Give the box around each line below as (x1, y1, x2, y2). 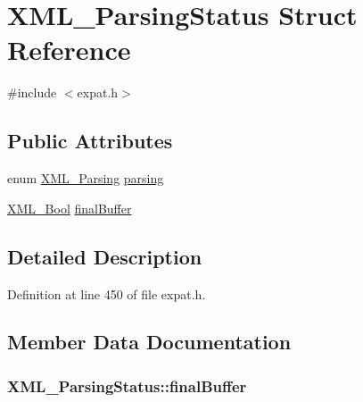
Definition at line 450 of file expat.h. (7, 284, 206, 303)
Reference (7, 31, 131, 68)
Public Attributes (7, 127, 173, 155)
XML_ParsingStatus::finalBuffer (7, 374, 247, 397)
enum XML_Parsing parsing (7, 169, 164, 188)
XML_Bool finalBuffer (7, 198, 132, 217)
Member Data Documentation (7, 328, 292, 356)
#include (7, 83, 57, 102)
